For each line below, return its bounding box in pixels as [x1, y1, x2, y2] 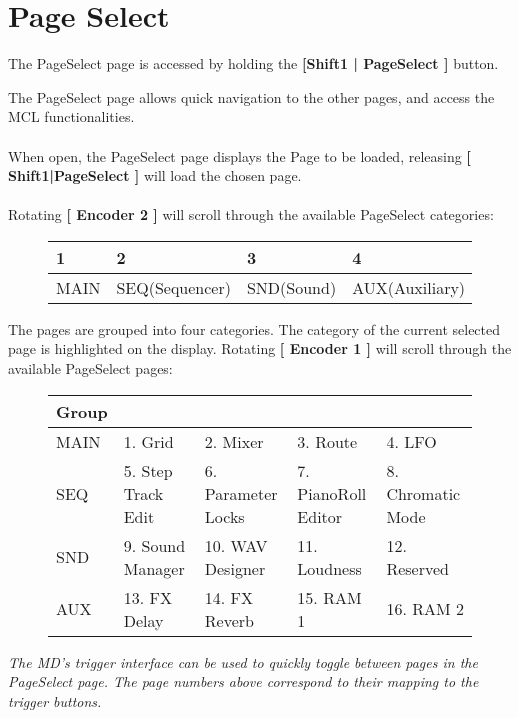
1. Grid [123, 429, 174, 453]
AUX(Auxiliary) [352, 275, 466, 299]
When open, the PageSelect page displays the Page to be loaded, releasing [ [8, 145, 471, 166]
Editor [297, 504, 343, 528]
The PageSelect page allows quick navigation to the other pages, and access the [8, 86, 495, 107]
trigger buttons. [8, 690, 102, 711]
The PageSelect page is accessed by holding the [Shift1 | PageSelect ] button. [8, 53, 499, 74]
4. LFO [386, 429, 437, 453]
